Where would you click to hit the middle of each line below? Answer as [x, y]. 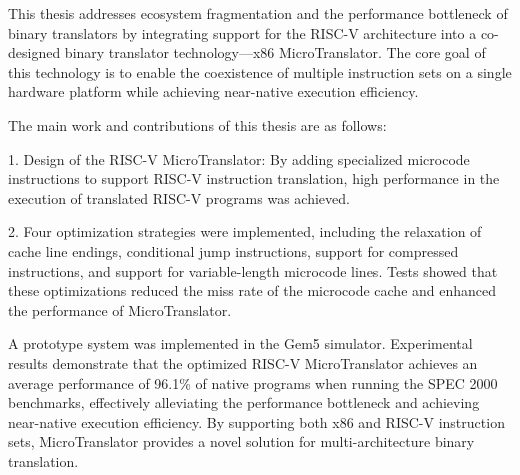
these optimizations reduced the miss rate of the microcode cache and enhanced [252, 290]
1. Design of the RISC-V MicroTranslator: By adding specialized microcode [239, 158]
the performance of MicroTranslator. [120, 309]
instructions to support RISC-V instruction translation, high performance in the [254, 178]
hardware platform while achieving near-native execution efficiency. [213, 91]
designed [34, 52]
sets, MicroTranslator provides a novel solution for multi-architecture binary [241, 441]
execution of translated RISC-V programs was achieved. [179, 197]
